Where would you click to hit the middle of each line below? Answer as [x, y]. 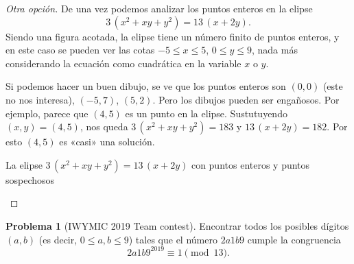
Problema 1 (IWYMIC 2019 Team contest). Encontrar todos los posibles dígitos [177, 225]
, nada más [275, 50]
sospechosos [30, 179]
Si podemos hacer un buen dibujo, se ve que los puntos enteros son [146, 86]
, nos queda [104, 127]
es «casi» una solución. [107, 142]
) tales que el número [173, 239]
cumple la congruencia [294, 239]
